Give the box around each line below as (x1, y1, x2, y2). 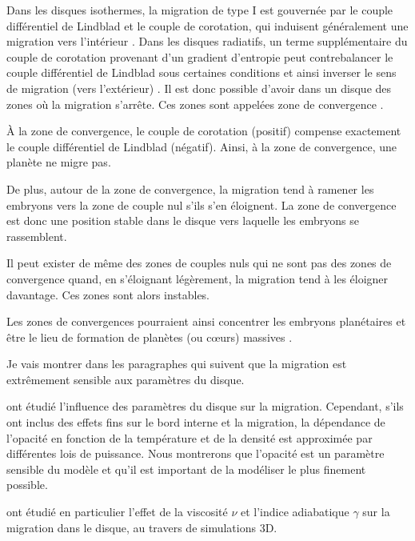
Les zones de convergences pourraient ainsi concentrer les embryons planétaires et (6, 313, 406, 330)
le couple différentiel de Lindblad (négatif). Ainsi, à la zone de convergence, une (6, 138, 397, 154)
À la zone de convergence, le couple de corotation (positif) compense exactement (6, 122, 401, 139)
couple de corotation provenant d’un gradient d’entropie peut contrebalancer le (6, 48, 393, 65)
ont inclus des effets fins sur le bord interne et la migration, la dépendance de (6, 414, 385, 431)
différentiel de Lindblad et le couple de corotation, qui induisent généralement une (6, 17, 409, 34)
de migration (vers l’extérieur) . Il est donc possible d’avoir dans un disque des (6, 79, 392, 96)
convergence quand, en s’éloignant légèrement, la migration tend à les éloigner (6, 270, 389, 287)
